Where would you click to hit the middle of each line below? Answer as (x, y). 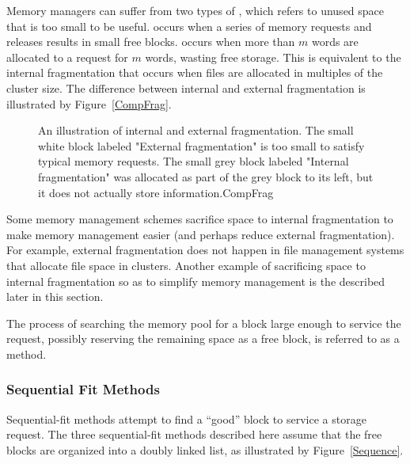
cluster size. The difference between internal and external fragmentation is (186, 87)
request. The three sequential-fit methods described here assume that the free (194, 434)
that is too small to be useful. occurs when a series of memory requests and (189, 26)
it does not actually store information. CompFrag (156, 192)
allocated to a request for (67, 57)
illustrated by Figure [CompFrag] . (89, 103)
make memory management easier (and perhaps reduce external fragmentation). (201, 234)
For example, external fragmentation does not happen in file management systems (205, 250)
